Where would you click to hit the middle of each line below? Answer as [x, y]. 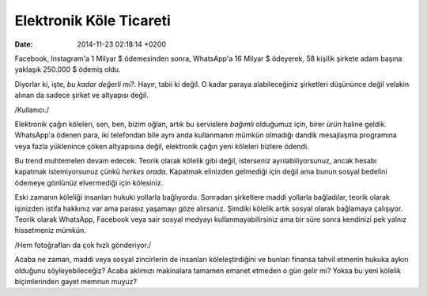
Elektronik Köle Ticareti [93, 21]
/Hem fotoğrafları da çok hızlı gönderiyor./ [83, 245]
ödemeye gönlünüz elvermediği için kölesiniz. [89, 182]
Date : [24, 44]
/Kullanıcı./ [32, 110]
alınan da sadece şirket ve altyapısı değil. [82, 96]
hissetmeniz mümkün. [51, 230]
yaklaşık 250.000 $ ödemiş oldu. [68, 69]
